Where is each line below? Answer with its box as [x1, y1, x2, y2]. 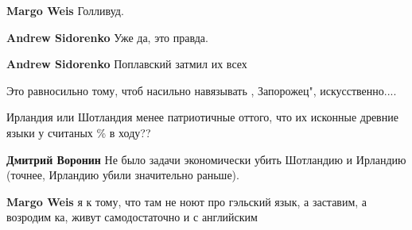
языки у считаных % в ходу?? [6, 124, 151, 140]
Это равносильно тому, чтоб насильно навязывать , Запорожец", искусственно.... [6, 82, 397, 98]
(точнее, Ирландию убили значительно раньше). [6, 167, 239, 183]
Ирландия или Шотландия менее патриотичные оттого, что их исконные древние [6, 109, 398, 125]
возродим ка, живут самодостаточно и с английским [6, 209, 258, 225]
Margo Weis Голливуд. [6, 2, 124, 18]
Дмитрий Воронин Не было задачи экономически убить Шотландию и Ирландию [6, 151, 406, 167]
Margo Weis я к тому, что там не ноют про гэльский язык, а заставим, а [6, 193, 367, 209]
